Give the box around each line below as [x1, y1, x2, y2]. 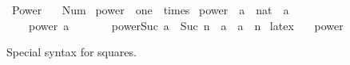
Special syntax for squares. [6, 44, 137, 60]
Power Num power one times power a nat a [11, 2, 289, 17]
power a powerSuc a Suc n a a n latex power [28, 17, 344, 33]
